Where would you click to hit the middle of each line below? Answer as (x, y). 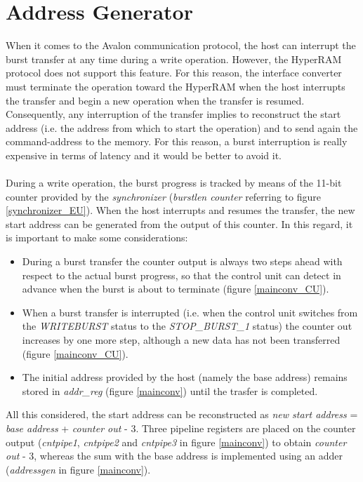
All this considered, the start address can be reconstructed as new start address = (182, 414)
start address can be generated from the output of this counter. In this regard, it (179, 223)
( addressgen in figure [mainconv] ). (78, 469)
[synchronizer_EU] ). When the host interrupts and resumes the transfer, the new (180, 210)
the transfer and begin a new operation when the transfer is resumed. (155, 100)
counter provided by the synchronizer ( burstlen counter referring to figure (164, 196)
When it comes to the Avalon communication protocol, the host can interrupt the (181, 45)
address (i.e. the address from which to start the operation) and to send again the (182, 127)
